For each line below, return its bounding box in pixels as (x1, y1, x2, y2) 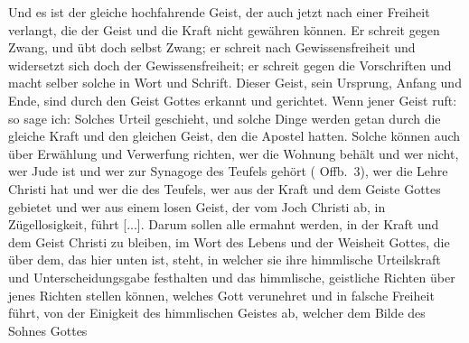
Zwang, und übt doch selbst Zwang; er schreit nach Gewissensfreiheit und (8, 38, 416, 57)
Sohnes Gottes (8, 320, 88, 339)
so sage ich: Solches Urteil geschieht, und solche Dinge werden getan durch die (8, 108, 441, 127)
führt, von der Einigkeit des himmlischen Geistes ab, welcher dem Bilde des (8, 303, 426, 322)
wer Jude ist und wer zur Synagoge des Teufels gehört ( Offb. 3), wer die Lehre (8, 162, 448, 181)
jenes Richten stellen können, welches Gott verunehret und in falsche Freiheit (8, 285, 435, 304)
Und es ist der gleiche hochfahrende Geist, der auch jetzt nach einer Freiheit (8, 3, 430, 21)
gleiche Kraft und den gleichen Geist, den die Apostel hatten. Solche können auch (8, 126, 461, 145)
